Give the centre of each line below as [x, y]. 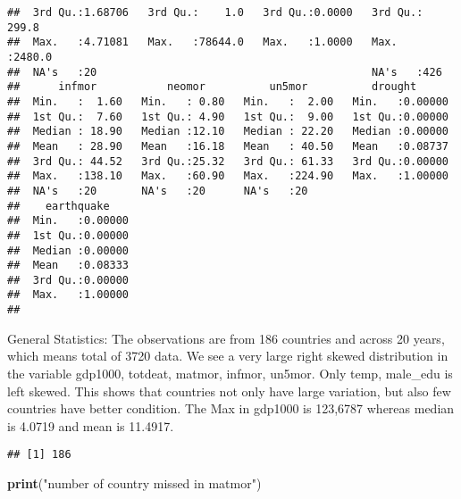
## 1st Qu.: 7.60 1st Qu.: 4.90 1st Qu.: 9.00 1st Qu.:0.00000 [228, 116]
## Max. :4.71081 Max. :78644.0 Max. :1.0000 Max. [202, 42]
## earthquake [59, 206]
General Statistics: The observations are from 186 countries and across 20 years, [226, 338]
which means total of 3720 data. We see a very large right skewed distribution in [228, 356]
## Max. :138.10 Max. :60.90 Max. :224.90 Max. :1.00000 [228, 176]
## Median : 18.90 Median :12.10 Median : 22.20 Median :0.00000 [228, 132]
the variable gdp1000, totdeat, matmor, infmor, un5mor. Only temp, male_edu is [230, 373]
